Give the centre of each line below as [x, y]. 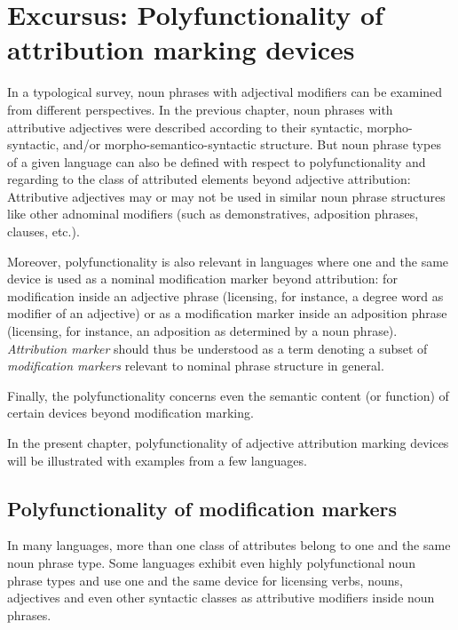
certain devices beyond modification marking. [130, 413]
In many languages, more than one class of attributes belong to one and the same [229, 545]
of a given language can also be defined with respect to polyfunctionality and [217, 161]
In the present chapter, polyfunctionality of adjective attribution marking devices [228, 443]
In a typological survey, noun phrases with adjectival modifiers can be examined [225, 92]
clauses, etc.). [43, 231]
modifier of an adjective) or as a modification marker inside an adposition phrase [227, 313]
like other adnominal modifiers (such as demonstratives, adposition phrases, [213, 214]
